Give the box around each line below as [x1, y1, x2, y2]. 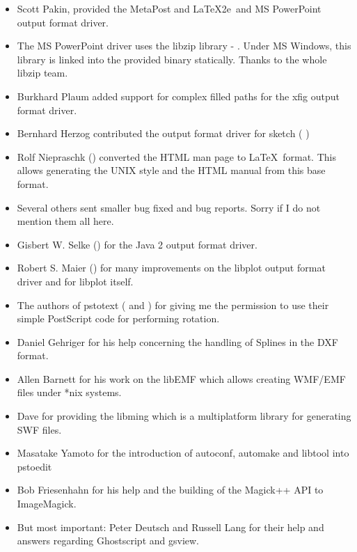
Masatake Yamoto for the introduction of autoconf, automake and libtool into [17, 445, 349, 460]
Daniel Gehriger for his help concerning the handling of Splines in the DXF [17, 334, 338, 349]
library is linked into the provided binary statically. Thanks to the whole [17, 52, 327, 66]
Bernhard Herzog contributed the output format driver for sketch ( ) [17, 126, 310, 141]
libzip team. [17, 65, 68, 80]
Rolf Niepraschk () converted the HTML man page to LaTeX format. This [17, 149, 336, 164]
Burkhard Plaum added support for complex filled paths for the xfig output [17, 88, 340, 103]
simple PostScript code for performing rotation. [17, 311, 220, 326]
